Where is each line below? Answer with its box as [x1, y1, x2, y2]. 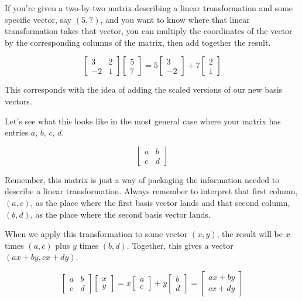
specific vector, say [5, 13, 72, 25]
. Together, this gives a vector [126, 239, 234, 251]
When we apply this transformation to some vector [5, 228, 188, 240]
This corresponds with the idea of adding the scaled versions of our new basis [5, 83, 283, 96]
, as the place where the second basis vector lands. [30, 208, 211, 220]
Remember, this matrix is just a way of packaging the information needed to [5, 173, 280, 185]
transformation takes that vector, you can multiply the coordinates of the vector [5, 25, 293, 37]
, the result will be [217, 228, 283, 240]
